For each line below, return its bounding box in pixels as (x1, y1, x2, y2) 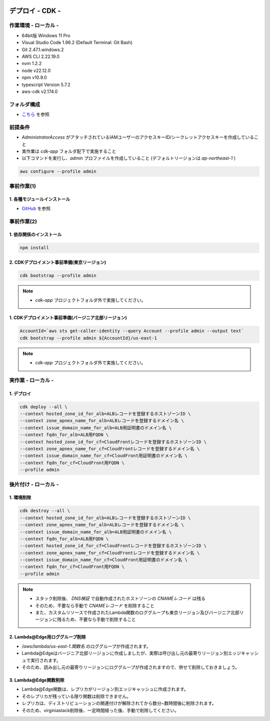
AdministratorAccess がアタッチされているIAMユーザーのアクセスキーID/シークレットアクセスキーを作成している (21, 134, 254, 140)
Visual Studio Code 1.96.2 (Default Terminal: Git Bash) (21, 40, 132, 46)
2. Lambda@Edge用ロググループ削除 (9, 634, 86, 640)
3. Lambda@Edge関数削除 (9, 677, 64, 683)
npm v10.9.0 (21, 75, 47, 81)
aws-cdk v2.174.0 (21, 88, 58, 95)
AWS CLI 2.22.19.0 (21, 53, 60, 60)
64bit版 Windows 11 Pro (21, 33, 70, 39)
